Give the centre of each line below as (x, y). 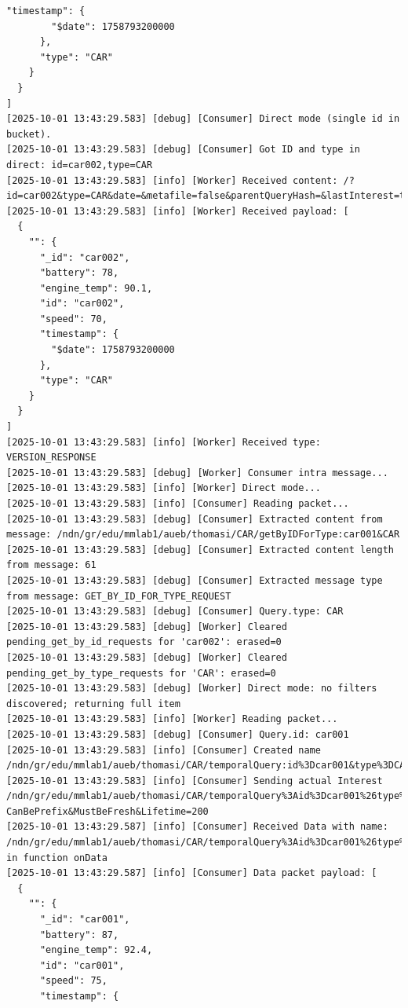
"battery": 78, (79, 273)
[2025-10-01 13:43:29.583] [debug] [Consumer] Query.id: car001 (178, 734)
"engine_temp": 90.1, (96, 288)
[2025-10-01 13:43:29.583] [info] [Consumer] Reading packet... (178, 504)
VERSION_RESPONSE (51, 458)
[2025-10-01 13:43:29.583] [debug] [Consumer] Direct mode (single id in (203, 119)
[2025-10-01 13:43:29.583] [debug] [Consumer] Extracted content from (195, 519)
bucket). (29, 134)
